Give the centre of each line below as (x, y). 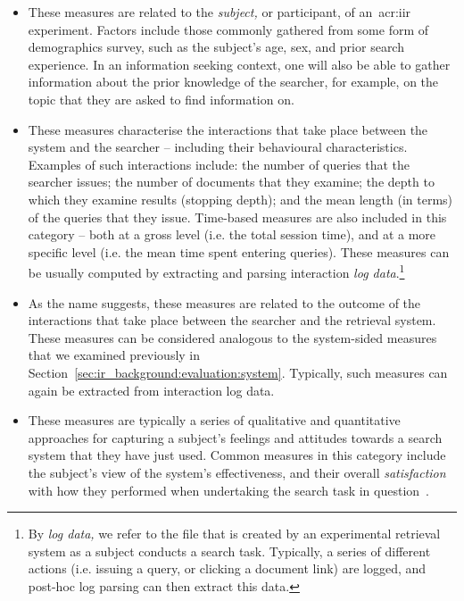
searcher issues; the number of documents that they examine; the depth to (231, 182)
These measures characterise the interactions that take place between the (228, 129)
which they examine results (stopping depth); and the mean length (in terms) (240, 199)
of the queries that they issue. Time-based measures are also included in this (237, 217)
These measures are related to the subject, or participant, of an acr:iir (220, 12)
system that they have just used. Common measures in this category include (237, 455)
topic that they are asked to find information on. (161, 99)
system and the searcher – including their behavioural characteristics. (218, 147)
